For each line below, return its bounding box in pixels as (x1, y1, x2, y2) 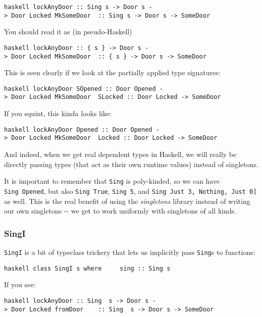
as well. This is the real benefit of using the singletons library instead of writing (4, 195, 250, 206)
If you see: (4, 279, 36, 290)
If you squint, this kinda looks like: (4, 108, 112, 119)
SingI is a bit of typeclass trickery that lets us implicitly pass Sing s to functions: (4, 246, 255, 257)
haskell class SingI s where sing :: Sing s (4, 265, 171, 272)
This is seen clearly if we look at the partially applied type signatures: (4, 67, 221, 78)
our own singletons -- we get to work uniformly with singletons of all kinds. (4, 205, 237, 216)
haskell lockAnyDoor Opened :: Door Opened (4, 126, 152, 133)
